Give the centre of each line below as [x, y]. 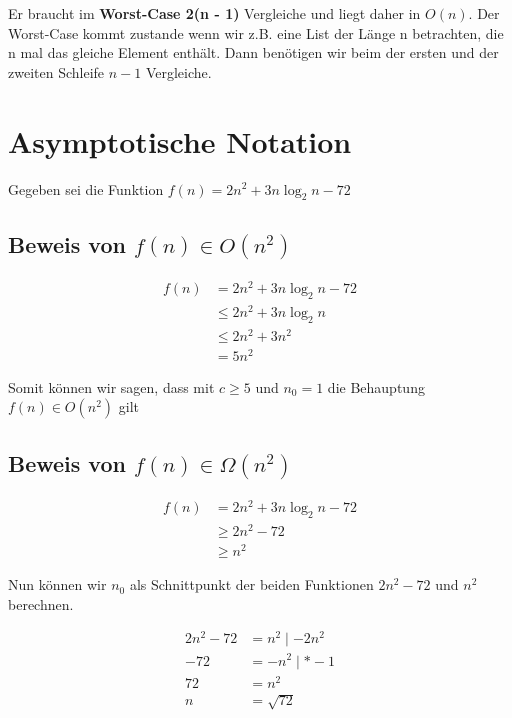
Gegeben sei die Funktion [86, 188]
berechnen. [41, 603]
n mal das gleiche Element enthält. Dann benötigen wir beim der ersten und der [253, 52]
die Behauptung [376, 386]
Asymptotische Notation [180, 140]
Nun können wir [57, 584]
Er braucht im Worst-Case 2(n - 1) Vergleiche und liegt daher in [214, 13]
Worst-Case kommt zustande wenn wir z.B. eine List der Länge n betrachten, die [256, 32]
